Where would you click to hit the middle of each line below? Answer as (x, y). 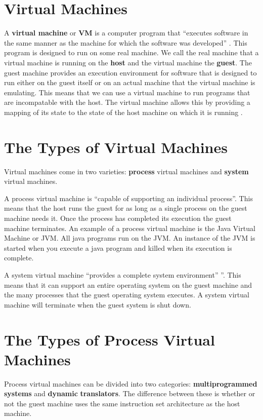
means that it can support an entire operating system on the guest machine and (128, 284)
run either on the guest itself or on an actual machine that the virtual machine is (130, 82)
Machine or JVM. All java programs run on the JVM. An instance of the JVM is (130, 238)
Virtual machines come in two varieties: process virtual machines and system (126, 171)
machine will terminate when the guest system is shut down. (98, 304)
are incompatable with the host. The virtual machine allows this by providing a (127, 102)
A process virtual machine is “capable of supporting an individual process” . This (128, 198)
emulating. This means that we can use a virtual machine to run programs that (127, 92)
